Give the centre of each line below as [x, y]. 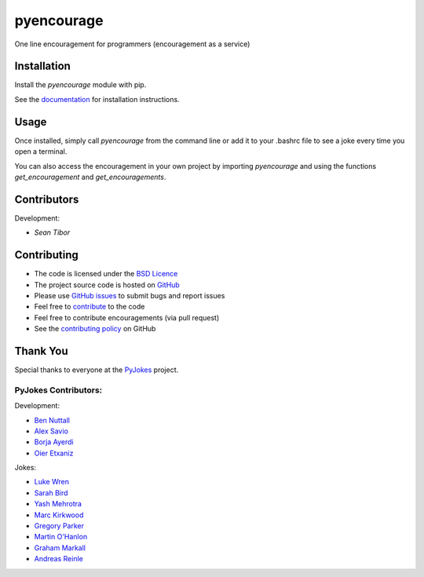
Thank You [41, 351]
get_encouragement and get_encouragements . [90, 177]
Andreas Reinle [59, 559]
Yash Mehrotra [58, 504]
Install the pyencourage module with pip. [80, 85]
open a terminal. [41, 152]
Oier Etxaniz [54, 453]
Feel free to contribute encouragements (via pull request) [127, 317]
